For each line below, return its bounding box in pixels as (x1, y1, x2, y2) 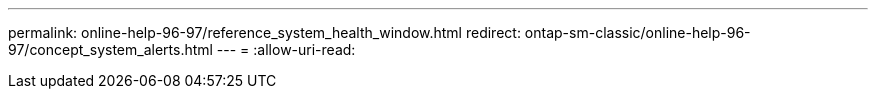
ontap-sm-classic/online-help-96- (524, 24, 751, 41)
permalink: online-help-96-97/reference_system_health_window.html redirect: (8, 24, 521, 41)
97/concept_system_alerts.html (8, 41, 213, 58)
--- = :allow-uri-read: (216, 41, 356, 58)
